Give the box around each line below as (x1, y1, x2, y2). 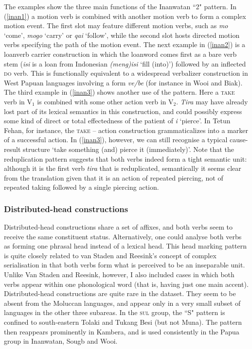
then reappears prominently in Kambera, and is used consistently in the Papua (4, 326, 239, 336)
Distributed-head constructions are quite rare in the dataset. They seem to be (4, 288, 236, 299)
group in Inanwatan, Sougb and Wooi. (4, 336, 118, 346)
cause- (229, 134, 248, 145)
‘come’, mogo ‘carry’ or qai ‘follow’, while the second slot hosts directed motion (4, 30, 240, 40)
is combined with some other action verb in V (37, 96, 174, 106)
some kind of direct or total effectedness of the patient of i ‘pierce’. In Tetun (4, 116, 231, 126)
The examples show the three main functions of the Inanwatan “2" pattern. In (4, 1, 237, 11)
